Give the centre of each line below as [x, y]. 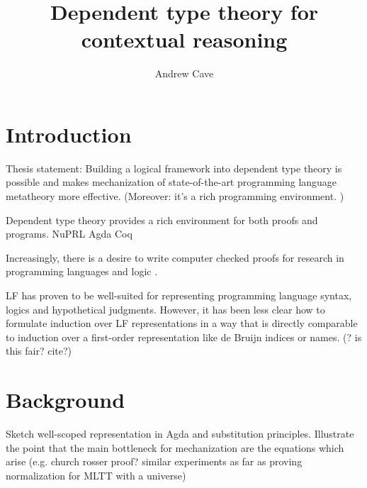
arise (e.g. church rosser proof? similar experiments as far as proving [154, 461]
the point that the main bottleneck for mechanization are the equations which [175, 447]
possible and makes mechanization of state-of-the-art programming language [171, 182]
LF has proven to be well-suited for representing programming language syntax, [179, 295]
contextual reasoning [184, 39]
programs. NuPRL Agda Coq [69, 234]
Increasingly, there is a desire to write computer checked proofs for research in [175, 257]
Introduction [69, 134]
